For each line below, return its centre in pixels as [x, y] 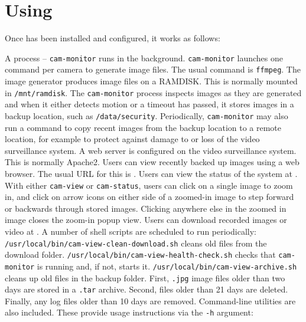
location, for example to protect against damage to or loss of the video [132, 139]
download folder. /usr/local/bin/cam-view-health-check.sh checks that [140, 254]
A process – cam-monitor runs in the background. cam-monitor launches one [144, 57]
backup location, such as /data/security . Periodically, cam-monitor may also [147, 115]
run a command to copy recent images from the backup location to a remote [143, 127]
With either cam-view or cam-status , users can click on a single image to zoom [149, 185]
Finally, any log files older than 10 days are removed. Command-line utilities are [150, 300]
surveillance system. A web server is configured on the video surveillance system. [151, 150]
